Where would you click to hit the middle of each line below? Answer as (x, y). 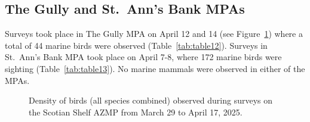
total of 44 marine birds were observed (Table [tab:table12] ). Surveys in (136, 45)
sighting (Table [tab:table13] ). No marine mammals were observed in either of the (155, 68)
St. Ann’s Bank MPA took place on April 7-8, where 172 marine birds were (143, 57)
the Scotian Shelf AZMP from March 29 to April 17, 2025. (136, 112)
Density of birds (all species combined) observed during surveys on (151, 100)
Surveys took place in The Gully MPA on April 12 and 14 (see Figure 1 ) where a (154, 34)
